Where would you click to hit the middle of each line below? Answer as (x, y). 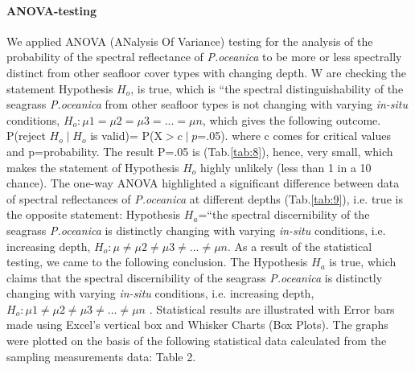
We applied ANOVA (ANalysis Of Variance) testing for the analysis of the (190, 41)
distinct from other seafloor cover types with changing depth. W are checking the (207, 72)
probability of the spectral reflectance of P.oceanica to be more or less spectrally (204, 57)
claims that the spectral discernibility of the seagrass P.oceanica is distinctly (195, 277)
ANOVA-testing (52, 10)
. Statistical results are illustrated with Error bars (272, 308)
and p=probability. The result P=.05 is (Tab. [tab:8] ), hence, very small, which (200, 151)
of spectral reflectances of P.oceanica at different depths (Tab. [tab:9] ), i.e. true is (205, 198)
